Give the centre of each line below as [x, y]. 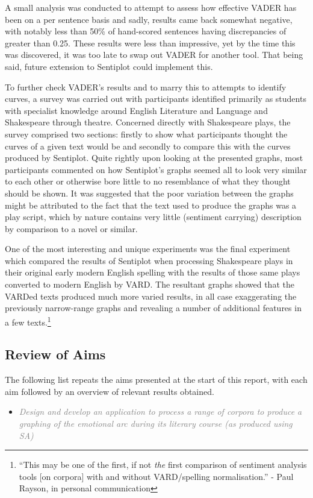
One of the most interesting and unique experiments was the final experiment [148, 249]
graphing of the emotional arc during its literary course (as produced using [156, 424]
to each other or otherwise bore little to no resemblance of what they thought [148, 181]
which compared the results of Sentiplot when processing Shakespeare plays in [149, 260]
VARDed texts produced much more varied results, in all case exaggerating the [151, 296]
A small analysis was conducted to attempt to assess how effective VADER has [151, 7]
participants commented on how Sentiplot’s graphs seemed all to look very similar [156, 169]
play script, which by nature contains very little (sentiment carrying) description [153, 217]
